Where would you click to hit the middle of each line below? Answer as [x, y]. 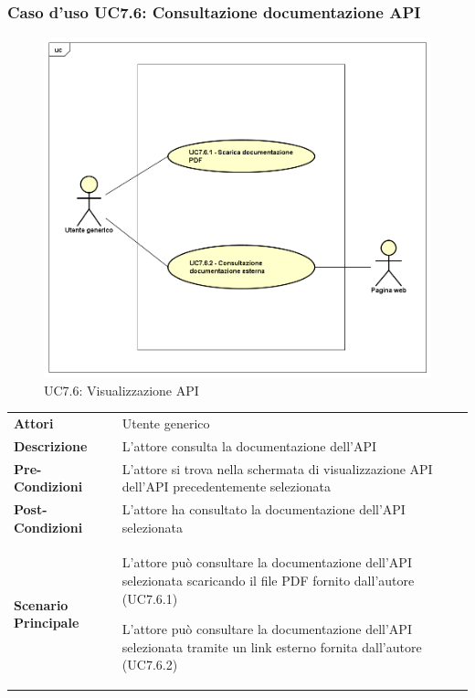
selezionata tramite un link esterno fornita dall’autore [272, 646]
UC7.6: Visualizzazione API [121, 390]
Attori [34, 423]
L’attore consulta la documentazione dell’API [249, 445]
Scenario [41, 604]
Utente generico [166, 423]
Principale [47, 623]
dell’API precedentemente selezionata [226, 486]
